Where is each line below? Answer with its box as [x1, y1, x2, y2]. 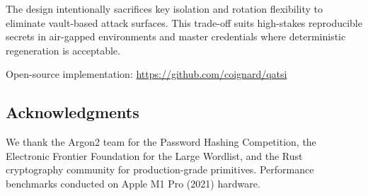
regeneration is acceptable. [6, 42, 120, 57]
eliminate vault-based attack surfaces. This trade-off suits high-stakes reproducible [6, 15, 362, 30]
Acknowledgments [6, 101, 139, 123]
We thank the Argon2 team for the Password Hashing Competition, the [6, 134, 316, 149]
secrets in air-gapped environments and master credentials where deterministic [6, 29, 346, 44]
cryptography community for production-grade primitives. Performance [6, 162, 314, 177]
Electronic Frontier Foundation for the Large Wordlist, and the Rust [6, 148, 303, 163]
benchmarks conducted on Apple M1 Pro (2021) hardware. [6, 175, 260, 190]
